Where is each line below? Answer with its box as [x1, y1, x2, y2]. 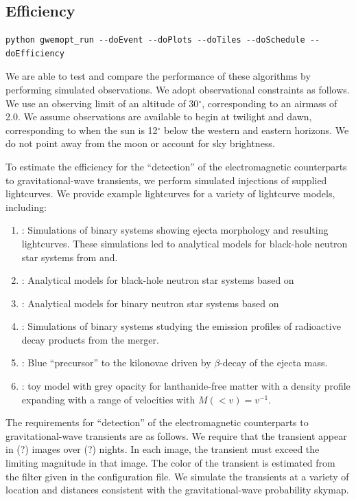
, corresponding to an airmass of [202, 96, 337, 110]
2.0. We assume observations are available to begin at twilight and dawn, [5, 109, 312, 124]
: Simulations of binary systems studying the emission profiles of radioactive [21, 319, 341, 333]
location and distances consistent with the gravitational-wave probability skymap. [5, 482, 349, 497]
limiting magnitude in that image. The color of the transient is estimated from [5, 456, 335, 470]
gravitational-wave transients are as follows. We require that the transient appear [5, 428, 347, 443]
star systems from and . [21, 249, 118, 264]
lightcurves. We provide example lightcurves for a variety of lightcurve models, [5, 186, 335, 201]
